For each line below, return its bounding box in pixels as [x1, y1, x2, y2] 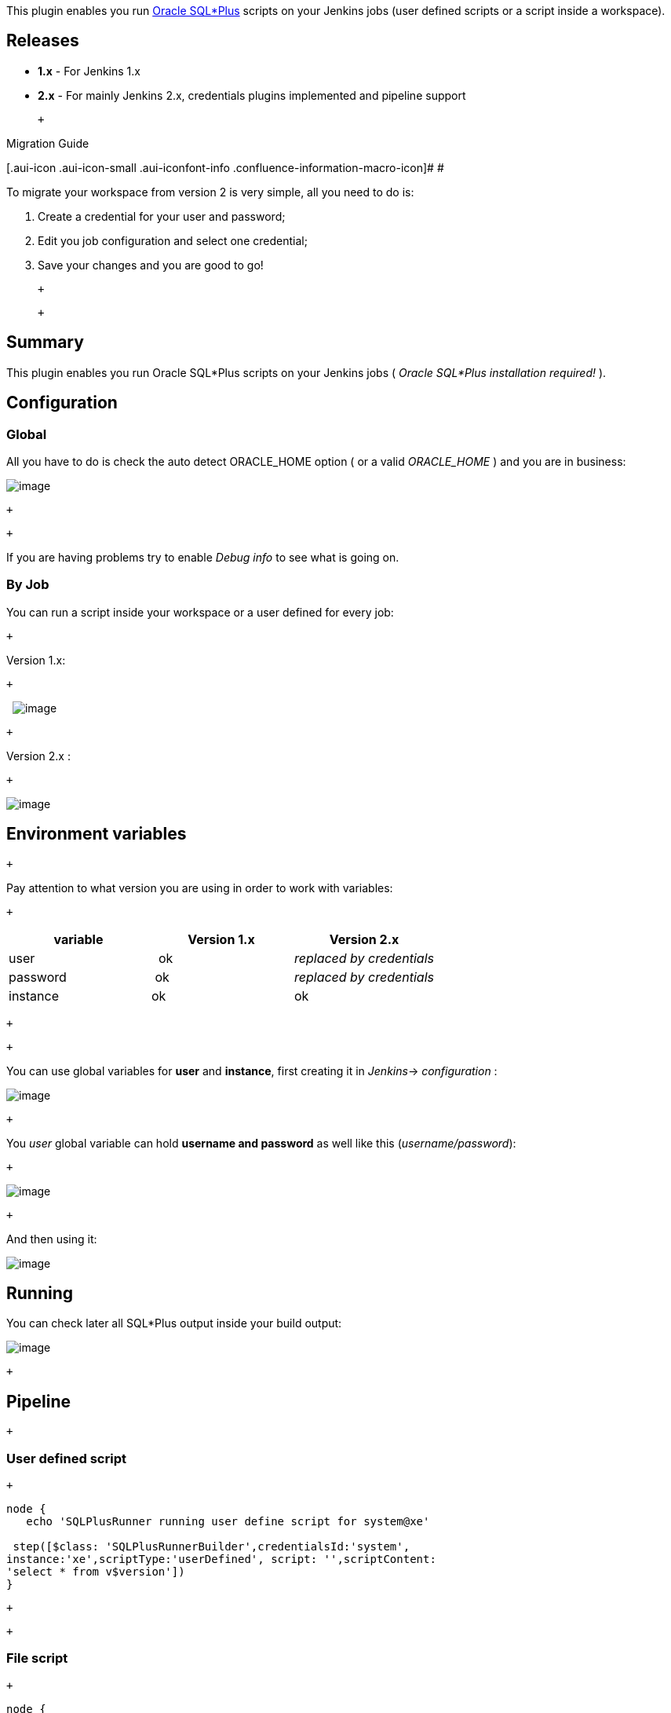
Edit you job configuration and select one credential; [38, 233, 308, 247]
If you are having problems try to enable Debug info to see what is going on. [6, 550, 399, 564]
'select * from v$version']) [6, 1565, 185, 1578]
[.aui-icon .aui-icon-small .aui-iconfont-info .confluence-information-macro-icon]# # [6, 160, 444, 174]
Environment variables [6, 824, 187, 844]
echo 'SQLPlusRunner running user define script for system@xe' [26, 1514, 430, 1528]
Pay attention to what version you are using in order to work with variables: [6, 880, 393, 895]
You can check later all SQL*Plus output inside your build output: [6, 1316, 342, 1331]
